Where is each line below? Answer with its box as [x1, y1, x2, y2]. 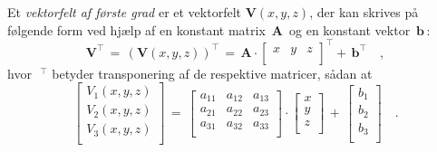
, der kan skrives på [309, 3, 419, 21]
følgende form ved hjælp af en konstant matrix [7, 20, 266, 39]
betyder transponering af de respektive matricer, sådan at [52, 63, 373, 82]
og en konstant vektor [289, 20, 411, 39]
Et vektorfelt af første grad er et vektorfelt [7, 3, 241, 21]
